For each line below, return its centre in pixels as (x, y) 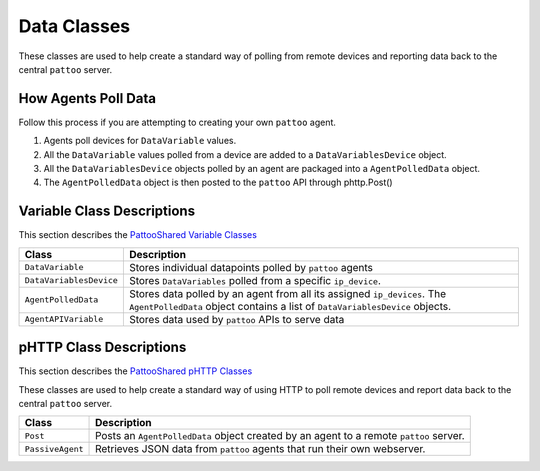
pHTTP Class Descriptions (102, 347)
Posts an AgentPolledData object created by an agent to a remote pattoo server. (280, 436)
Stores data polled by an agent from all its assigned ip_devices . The (287, 293)
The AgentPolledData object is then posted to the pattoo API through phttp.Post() (218, 182)
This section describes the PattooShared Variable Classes (137, 235)
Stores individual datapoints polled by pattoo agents (251, 267)
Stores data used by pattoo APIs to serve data (236, 319)
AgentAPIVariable (64, 319)
